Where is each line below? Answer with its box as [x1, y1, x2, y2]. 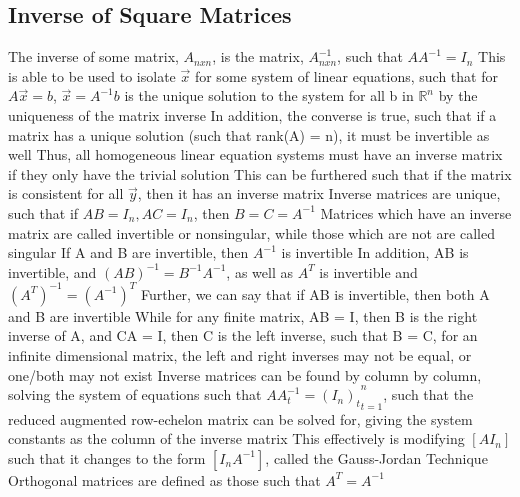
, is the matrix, [212, 46, 304, 67]
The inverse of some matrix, [8, 46, 179, 67]
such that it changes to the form [8, 447, 206, 468]
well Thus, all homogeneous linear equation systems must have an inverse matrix [8, 144, 503, 165]
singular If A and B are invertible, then [8, 242, 249, 263]
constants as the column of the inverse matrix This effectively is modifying [8, 428, 465, 449]
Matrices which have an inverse [320, 202, 512, 223]
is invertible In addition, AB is [281, 242, 469, 263]
